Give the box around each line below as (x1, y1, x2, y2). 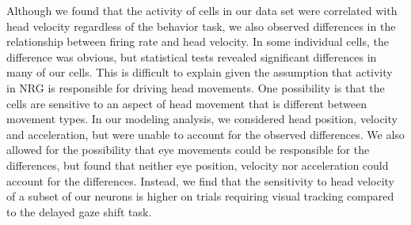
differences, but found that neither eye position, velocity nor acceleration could (6, 156, 389, 173)
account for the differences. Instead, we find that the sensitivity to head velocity (6, 172, 394, 189)
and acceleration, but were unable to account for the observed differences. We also (6, 126, 405, 142)
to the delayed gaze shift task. (6, 203, 152, 219)
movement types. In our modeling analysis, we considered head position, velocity (6, 111, 398, 127)
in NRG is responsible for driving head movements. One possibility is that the (6, 79, 385, 96)
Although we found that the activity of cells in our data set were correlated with (6, 2, 398, 18)
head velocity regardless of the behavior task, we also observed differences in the (6, 17, 396, 34)
